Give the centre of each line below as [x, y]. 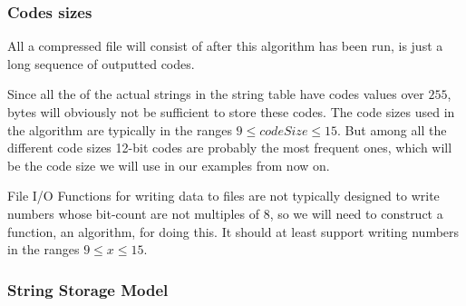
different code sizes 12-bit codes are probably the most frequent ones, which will [230, 148]
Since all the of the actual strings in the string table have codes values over [216, 94]
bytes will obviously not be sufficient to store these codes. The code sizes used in [231, 112]
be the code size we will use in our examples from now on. [169, 165]
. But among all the [392, 129]
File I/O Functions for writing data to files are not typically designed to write [223, 196]
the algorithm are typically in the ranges [120, 129]
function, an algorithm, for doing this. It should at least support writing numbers [233, 231]
